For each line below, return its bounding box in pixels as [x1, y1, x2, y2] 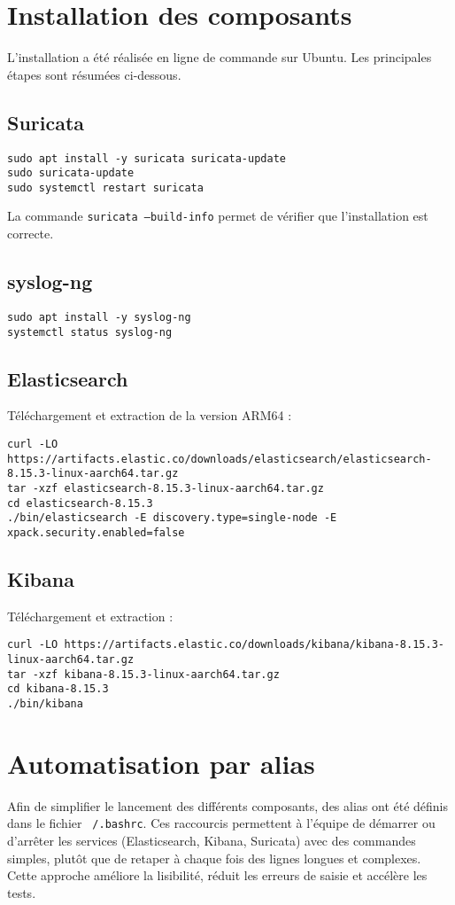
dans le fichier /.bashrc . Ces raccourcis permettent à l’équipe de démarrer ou [7, 814, 436, 832]
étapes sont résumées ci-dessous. [7, 65, 181, 83]
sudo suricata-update [7, 167, 135, 180]
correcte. [7, 224, 54, 243]
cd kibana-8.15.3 [7, 683, 109, 696]
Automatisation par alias [7, 745, 315, 781]
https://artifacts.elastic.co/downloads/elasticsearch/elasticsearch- [7, 452, 432, 465]
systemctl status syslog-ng [7, 325, 173, 339]
